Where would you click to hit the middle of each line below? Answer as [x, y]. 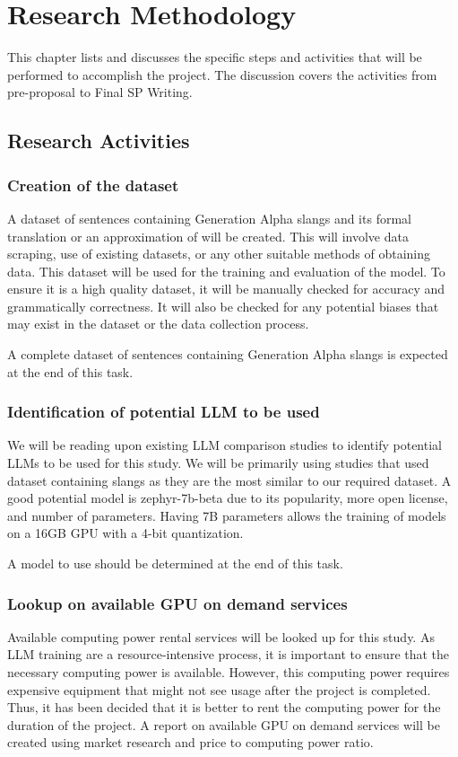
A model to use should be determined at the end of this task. [175, 563]
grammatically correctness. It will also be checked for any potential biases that [223, 306]
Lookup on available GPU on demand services [177, 603]
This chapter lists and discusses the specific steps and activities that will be [215, 57]
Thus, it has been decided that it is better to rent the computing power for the [224, 707]
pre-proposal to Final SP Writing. [100, 92]
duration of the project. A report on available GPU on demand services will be [224, 724]
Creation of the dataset [93, 185]
